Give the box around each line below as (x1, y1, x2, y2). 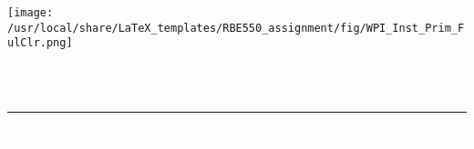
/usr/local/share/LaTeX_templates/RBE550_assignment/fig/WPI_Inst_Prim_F (7, 21, 465, 35)
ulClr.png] (7, 36, 73, 50)
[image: (7, 6, 54, 19)
